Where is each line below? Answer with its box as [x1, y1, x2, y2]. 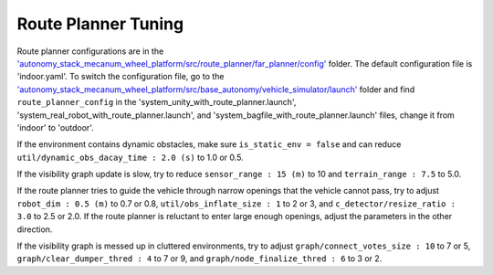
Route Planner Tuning [16, 14, 184, 34]
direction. [16, 224, 53, 235]
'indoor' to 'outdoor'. [16, 122, 95, 132]
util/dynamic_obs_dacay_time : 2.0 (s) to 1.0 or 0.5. [16, 152, 244, 163]
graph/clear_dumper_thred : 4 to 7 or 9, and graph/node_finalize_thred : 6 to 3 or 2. [16, 253, 383, 264]
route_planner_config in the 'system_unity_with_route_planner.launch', [16, 97, 297, 108]
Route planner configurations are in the [16, 46, 164, 57]
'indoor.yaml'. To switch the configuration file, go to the [16, 71, 225, 82]
